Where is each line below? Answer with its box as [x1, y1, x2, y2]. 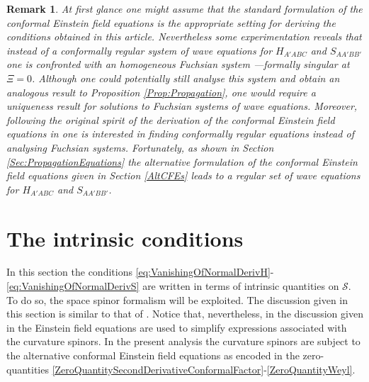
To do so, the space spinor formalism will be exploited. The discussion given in [6, 292, 348, 307]
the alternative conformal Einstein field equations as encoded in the [6, 348, 300, 362]
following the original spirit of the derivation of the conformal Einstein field [6, 112, 335, 127]
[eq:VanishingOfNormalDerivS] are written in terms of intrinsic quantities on [6, 279, 339, 293]
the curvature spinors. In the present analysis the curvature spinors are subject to [6, 334, 361, 349]
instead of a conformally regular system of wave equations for [6, 43, 273, 57]
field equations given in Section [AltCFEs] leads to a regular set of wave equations [6, 168, 361, 183]
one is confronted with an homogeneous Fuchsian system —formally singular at [6, 57, 350, 72]
